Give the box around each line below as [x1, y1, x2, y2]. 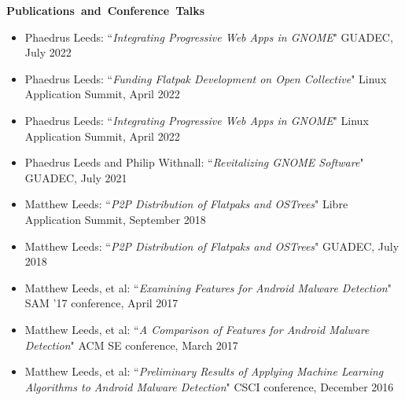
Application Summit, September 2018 [24, 211, 206, 227]
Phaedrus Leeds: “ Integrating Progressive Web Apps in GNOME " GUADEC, [24, 28, 393, 45]
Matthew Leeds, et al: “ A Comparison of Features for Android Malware [24, 321, 370, 337]
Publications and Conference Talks [6, 2, 205, 18]
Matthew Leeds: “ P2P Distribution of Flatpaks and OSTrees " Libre [24, 196, 348, 212]
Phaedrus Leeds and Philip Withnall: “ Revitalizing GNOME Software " [24, 154, 364, 171]
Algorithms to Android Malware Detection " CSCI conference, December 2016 [24, 378, 394, 394]
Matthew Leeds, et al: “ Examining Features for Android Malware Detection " [24, 279, 392, 295]
